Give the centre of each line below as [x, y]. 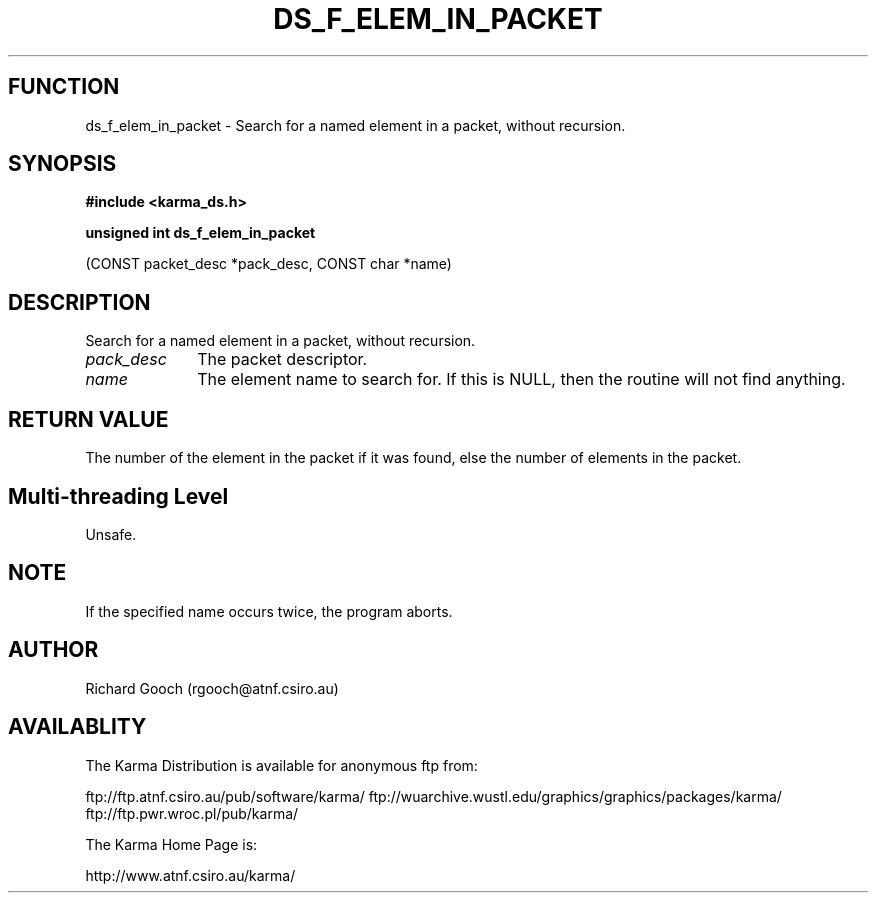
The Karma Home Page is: [171, 844]
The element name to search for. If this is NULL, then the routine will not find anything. [521, 379]
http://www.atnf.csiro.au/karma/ [190, 875]
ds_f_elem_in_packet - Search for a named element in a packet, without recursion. [355, 125]
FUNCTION [64, 87]
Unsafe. [111, 534]
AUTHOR [53, 650]
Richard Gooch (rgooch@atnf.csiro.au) [212, 688]
